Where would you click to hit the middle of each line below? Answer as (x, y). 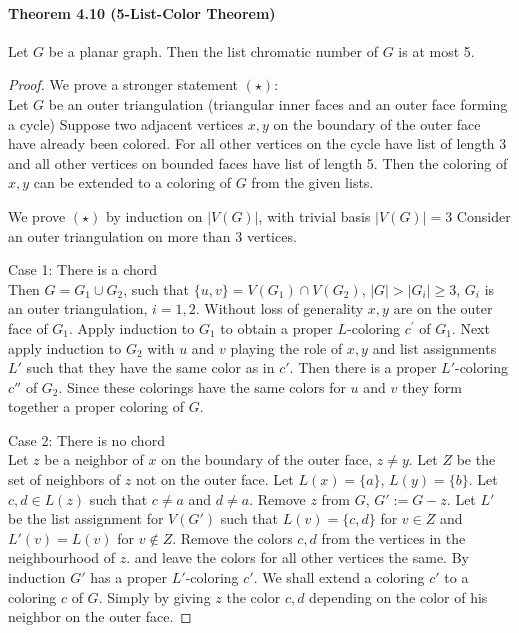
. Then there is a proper (363, 367)
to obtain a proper (276, 327)
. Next (470, 327)
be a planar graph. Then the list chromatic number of (213, 50)
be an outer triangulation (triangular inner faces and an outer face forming (278, 103)
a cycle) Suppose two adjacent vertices (126, 123)
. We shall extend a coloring (339, 577)
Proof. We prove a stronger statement (123, 84)
